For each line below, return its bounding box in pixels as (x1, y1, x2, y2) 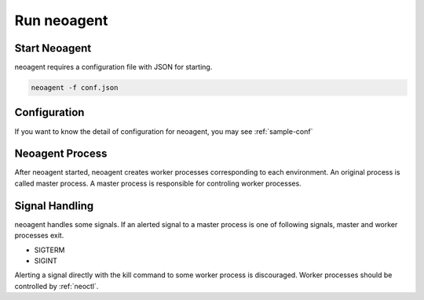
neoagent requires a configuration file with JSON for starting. (14, 63, 213, 72)
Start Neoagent (14, 42, 92, 55)
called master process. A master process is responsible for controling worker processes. (14, 179, 302, 188)
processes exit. (14, 231, 64, 240)
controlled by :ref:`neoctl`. (14, 281, 99, 291)
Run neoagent (14, 12, 108, 29)
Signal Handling (14, 199, 94, 212)
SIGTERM (34, 245, 65, 255)
